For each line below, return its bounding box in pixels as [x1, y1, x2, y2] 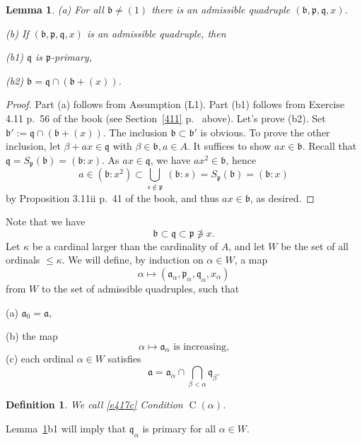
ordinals [6, 252, 40, 267]
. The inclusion [103, 124, 168, 139]
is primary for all [142, 421, 216, 435]
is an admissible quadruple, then [86, 25, 226, 40]
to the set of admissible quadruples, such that [41, 280, 240, 295]
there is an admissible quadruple [151, 2, 291, 16]
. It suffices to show [187, 138, 271, 153]
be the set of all [281, 238, 349, 253]
